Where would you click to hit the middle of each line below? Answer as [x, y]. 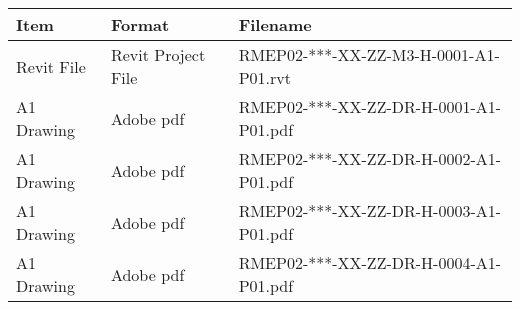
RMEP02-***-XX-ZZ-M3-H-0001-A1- [369, 54]
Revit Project [158, 54]
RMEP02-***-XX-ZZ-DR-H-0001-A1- [370, 106]
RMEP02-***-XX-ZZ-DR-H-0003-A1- [370, 210]
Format [140, 24]
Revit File [51, 66]
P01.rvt [264, 77]
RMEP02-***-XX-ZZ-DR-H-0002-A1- [370, 158]
